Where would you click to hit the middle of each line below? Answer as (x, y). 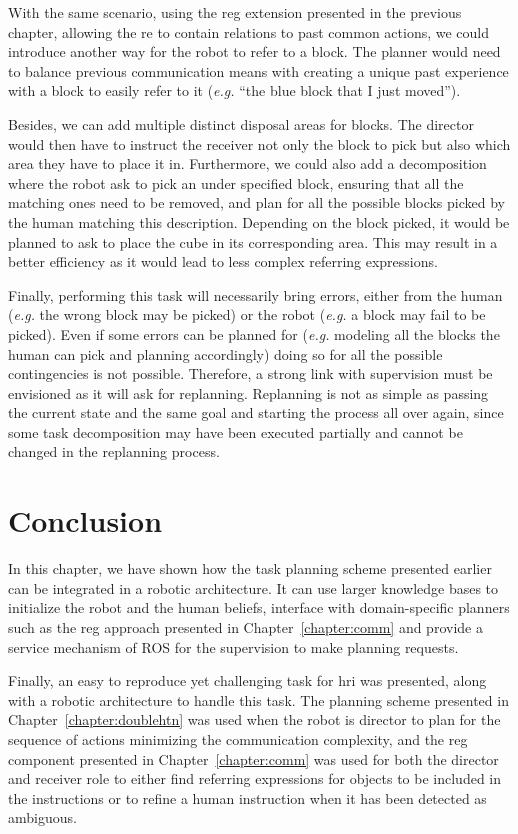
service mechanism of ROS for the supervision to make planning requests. (233, 646)
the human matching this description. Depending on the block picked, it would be (259, 221)
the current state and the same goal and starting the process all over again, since (256, 412)
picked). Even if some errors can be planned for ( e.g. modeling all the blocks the (254, 333)
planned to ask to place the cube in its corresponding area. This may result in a (253, 241)
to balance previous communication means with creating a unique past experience (258, 70)
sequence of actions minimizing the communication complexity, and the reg (238, 738)
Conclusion (85, 520)
